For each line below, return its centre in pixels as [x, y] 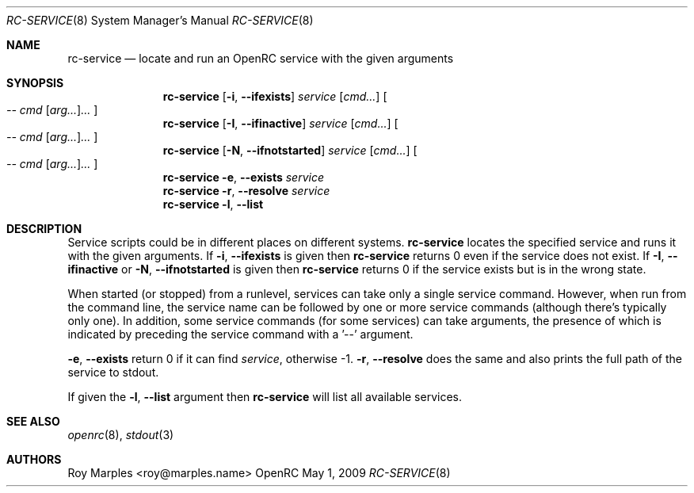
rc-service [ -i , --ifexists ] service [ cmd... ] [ [275, 96]
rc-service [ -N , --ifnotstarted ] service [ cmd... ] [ [290, 150]
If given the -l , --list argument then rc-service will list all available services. [265, 397]
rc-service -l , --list [213, 204]
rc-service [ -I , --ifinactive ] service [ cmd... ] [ [280, 123]
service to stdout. [113, 372]
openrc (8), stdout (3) [121, 435]
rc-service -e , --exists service [243, 177]
